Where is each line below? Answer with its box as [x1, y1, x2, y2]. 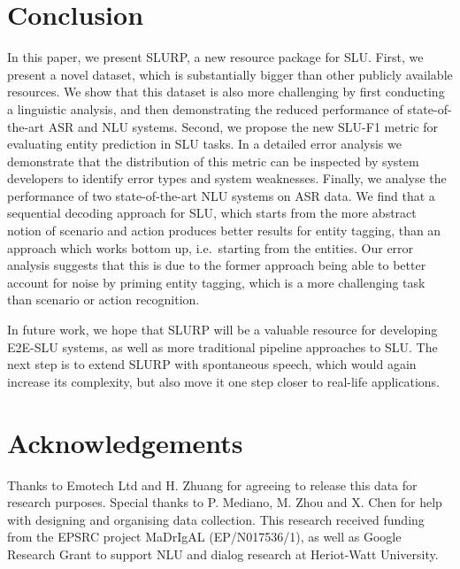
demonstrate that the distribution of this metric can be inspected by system [7, 151, 419, 170]
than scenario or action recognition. [7, 290, 200, 309]
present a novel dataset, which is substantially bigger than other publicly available [7, 65, 453, 83]
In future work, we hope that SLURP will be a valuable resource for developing [7, 320, 438, 339]
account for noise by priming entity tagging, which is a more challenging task [7, 273, 425, 291]
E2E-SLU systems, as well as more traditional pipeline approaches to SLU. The [7, 337, 438, 356]
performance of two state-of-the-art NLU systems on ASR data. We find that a [7, 186, 435, 204]
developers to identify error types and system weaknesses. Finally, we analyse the [7, 169, 447, 188]
